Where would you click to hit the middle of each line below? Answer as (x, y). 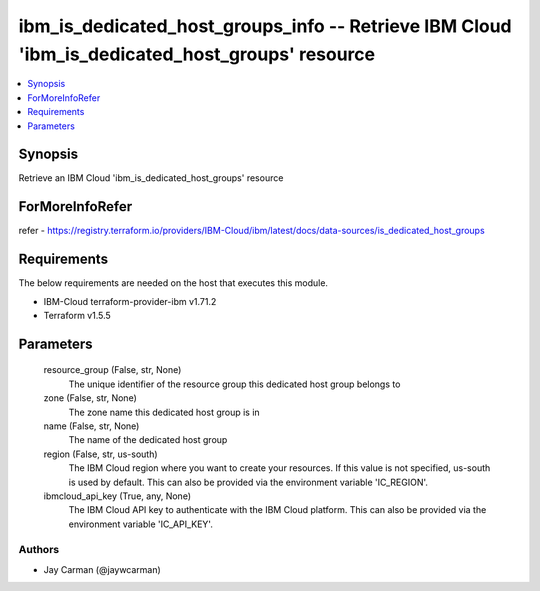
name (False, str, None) (91, 426)
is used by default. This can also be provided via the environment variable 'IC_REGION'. (248, 482)
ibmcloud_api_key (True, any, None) (117, 496)
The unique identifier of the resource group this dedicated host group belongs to (234, 384)
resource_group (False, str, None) (112, 370)
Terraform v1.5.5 (77, 316)
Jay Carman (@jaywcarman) (102, 569)
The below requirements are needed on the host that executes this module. (173, 283)
